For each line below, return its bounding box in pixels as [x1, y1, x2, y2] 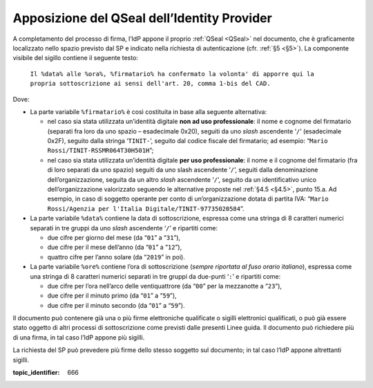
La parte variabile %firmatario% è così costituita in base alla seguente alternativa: [30, 107, 267, 116]
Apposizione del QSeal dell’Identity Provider [12, 10, 272, 26]
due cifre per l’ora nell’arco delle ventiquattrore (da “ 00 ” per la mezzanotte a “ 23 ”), [47, 281, 283, 290]
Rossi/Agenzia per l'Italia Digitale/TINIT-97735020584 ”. [47, 204, 245, 212]
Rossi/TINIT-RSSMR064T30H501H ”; [47, 146, 154, 155]
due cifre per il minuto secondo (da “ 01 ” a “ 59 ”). [47, 301, 186, 309]
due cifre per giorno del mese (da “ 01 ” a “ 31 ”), [47, 233, 181, 241]
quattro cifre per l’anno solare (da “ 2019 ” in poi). [47, 252, 186, 261]
